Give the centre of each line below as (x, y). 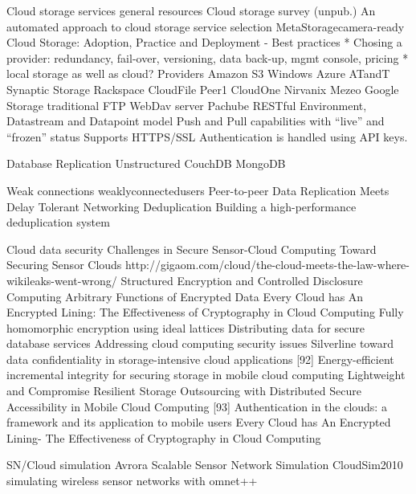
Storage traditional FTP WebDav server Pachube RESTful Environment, (187, 105)
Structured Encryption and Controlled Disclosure (242, 280)
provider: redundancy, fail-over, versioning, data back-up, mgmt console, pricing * (208, 57)
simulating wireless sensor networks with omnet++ (132, 481)
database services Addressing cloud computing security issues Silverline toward (200, 343)
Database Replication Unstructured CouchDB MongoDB (146, 163)
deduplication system (58, 222)
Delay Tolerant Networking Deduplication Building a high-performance (181, 206)
